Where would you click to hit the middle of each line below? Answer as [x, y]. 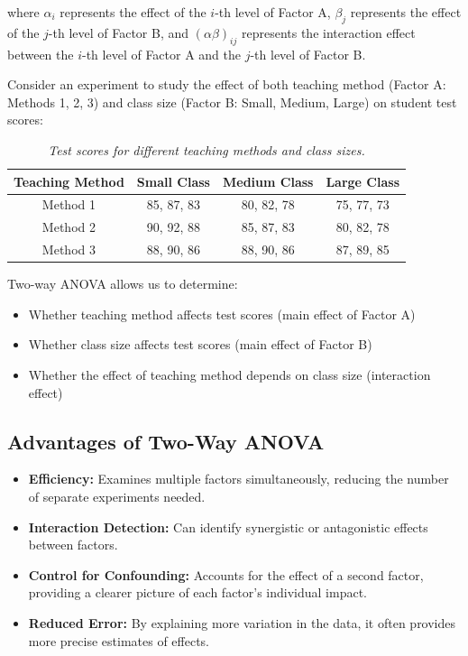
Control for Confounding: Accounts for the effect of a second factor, [226, 574]
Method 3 [69, 249]
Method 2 [69, 227]
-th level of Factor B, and [119, 32]
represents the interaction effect [328, 32]
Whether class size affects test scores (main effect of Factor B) [200, 344]
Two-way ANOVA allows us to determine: [123, 284]
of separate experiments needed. [117, 496]
